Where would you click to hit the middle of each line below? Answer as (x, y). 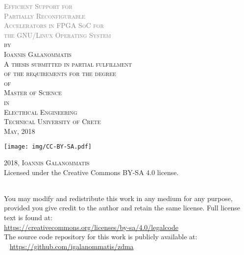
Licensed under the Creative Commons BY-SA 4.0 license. (91, 172)
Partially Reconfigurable (45, 15)
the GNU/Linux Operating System (58, 35)
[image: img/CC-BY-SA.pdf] (48, 147)
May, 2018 (20, 131)
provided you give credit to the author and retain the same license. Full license (122, 208)
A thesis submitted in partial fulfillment (68, 64)
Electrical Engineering (41, 112)
